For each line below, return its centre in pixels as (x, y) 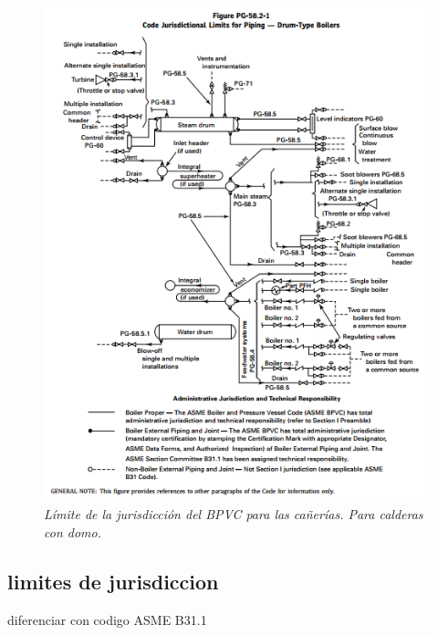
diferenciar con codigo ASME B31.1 (107, 619)
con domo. (73, 531)
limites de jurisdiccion (113, 581)
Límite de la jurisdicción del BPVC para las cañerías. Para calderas (234, 514)
